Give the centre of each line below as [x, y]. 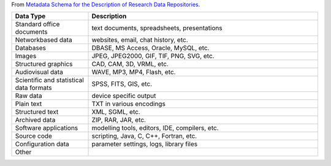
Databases [30, 48]
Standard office [37, 25]
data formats [33, 88]
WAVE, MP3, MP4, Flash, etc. [134, 72]
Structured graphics [44, 64]
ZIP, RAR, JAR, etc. [119, 120]
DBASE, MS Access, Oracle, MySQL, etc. [150, 48]
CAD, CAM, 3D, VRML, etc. [130, 64]
